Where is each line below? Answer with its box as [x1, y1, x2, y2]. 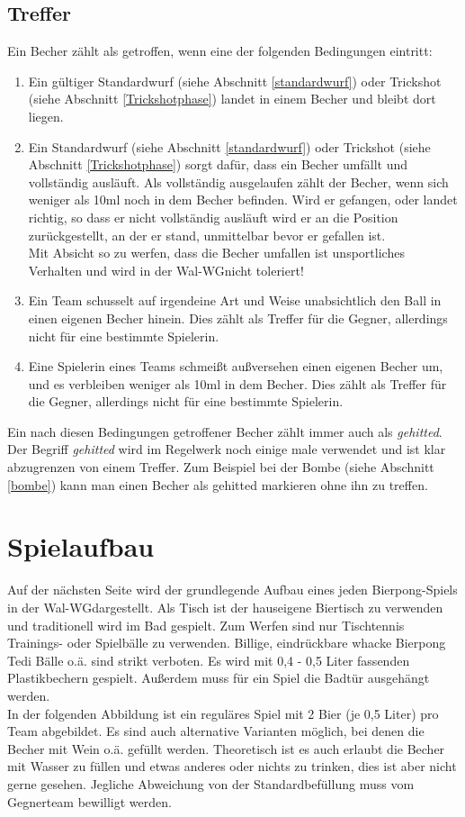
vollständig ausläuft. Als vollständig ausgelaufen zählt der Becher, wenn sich [28, 172, 449, 191]
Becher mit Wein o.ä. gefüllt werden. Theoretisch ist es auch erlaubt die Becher [7, 739, 445, 758]
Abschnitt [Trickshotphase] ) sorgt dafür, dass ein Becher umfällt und [28, 155, 408, 174]
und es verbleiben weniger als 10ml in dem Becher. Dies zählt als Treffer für [28, 374, 447, 393]
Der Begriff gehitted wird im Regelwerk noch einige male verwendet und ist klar [7, 440, 446, 458]
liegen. [28, 106, 64, 125]
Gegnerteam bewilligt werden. [7, 792, 172, 811]
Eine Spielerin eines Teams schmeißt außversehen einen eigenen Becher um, [28, 357, 443, 376]
